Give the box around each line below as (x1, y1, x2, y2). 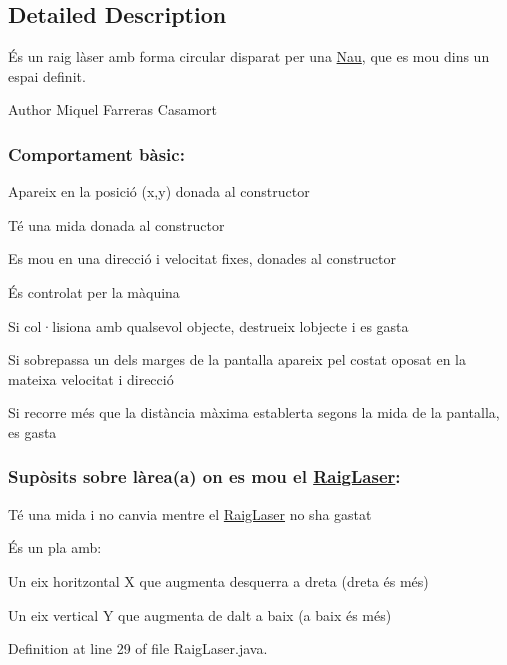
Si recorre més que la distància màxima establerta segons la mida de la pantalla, (8, 402, 500, 423)
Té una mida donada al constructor (8, 214, 225, 235)
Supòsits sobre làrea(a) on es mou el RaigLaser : (8, 464, 401, 489)
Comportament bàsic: (8, 141, 185, 166)
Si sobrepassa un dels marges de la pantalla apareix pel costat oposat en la (8, 349, 466, 370)
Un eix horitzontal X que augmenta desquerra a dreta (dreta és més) (8, 570, 429, 591)
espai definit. (8, 65, 86, 86)
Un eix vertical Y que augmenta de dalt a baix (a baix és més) (8, 604, 392, 625)
